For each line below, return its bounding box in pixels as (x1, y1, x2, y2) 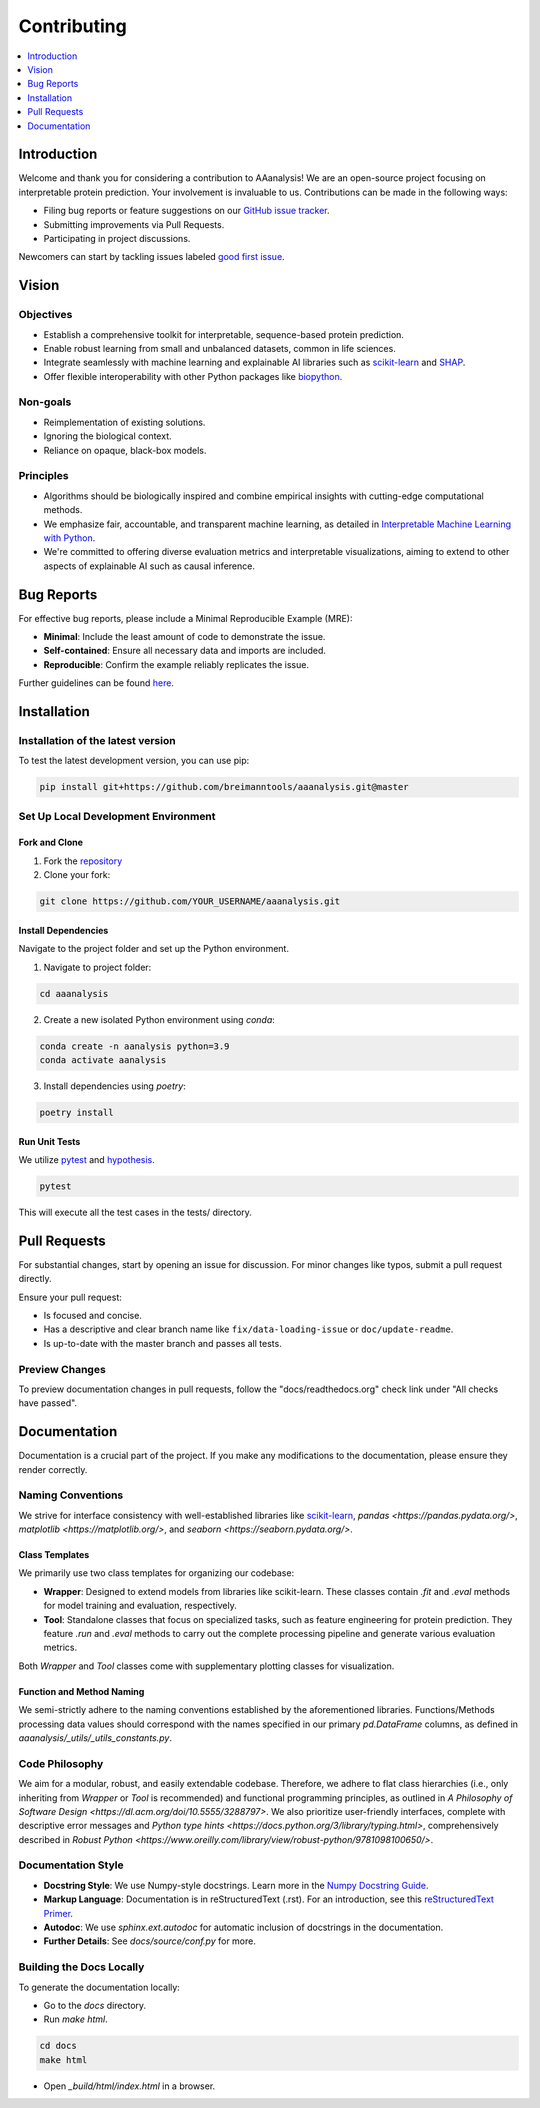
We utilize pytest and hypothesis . (18, 1153, 155, 1165)
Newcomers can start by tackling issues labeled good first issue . (18, 251, 285, 263)
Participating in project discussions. (43, 232, 191, 244)
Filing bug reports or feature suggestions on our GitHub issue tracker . (43, 205, 330, 217)
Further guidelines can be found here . (18, 677, 175, 689)
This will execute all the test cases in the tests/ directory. (18, 1206, 252, 1218)
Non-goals (18, 395, 72, 409)
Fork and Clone (18, 836, 84, 849)
